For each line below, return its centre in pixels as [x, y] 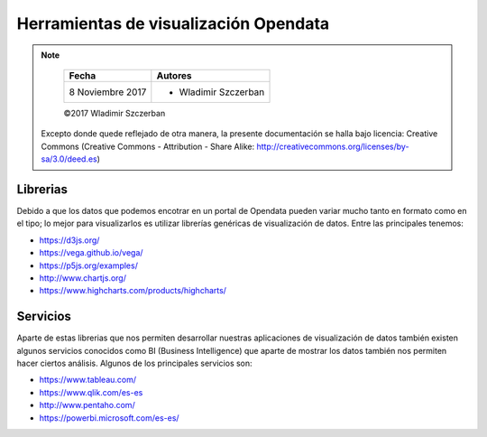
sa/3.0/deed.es [69, 159]
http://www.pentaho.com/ [87, 405]
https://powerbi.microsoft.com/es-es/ [109, 418]
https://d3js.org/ [69, 240]
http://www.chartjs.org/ [83, 278]
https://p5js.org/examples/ [89, 265]
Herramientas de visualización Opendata [173, 23]
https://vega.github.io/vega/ [91, 253]
